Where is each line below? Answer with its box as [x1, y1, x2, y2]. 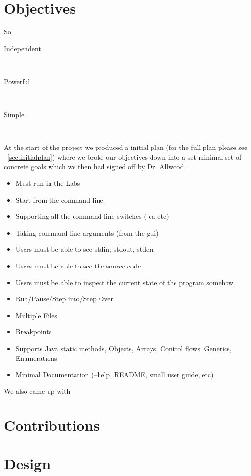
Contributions [4, 415, 100, 435]
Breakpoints [15, 327, 52, 337]
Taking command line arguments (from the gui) [15, 227, 159, 238]
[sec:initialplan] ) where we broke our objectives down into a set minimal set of [7, 151, 242, 162]
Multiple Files [15, 310, 57, 320]
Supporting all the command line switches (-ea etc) [15, 211, 169, 221]
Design [4, 453, 51, 473]
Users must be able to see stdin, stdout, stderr [15, 244, 155, 254]
